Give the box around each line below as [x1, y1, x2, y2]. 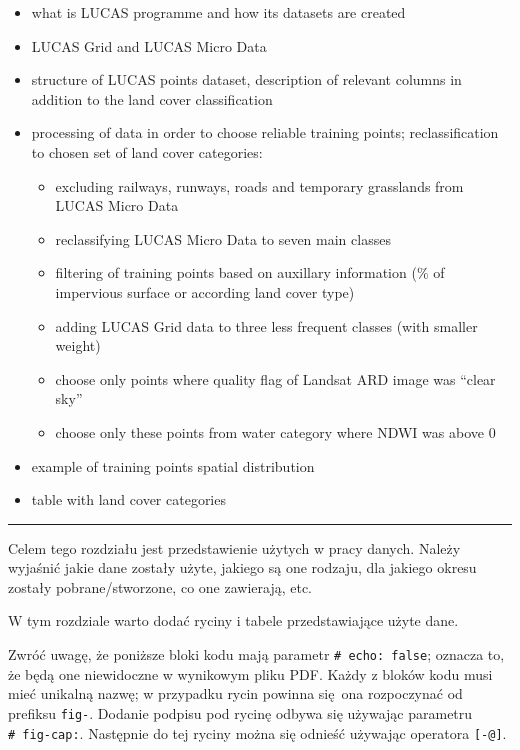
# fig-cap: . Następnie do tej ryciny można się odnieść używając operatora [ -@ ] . [8, 722, 507, 743]
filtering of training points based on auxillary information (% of [55, 262, 445, 283]
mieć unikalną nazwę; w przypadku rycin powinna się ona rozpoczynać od [8, 683, 463, 704]
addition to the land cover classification [31, 88, 273, 109]
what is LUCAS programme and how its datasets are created [31, 2, 406, 22]
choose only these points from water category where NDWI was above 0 [55, 421, 496, 442]
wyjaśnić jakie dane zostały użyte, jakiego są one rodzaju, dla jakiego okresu [8, 557, 477, 578]
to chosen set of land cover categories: [31, 141, 263, 162]
